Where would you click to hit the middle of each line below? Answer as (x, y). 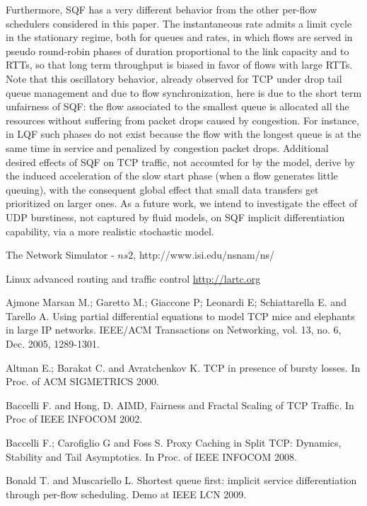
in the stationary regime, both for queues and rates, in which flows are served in (179, 37)
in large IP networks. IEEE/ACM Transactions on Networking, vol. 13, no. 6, (174, 330)
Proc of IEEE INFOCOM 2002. (74, 419)
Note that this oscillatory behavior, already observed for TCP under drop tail (174, 78)
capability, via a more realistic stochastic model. (110, 231)
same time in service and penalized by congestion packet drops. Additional (167, 147)
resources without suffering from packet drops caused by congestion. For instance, (182, 120)
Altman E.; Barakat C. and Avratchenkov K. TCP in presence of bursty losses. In (183, 367)
